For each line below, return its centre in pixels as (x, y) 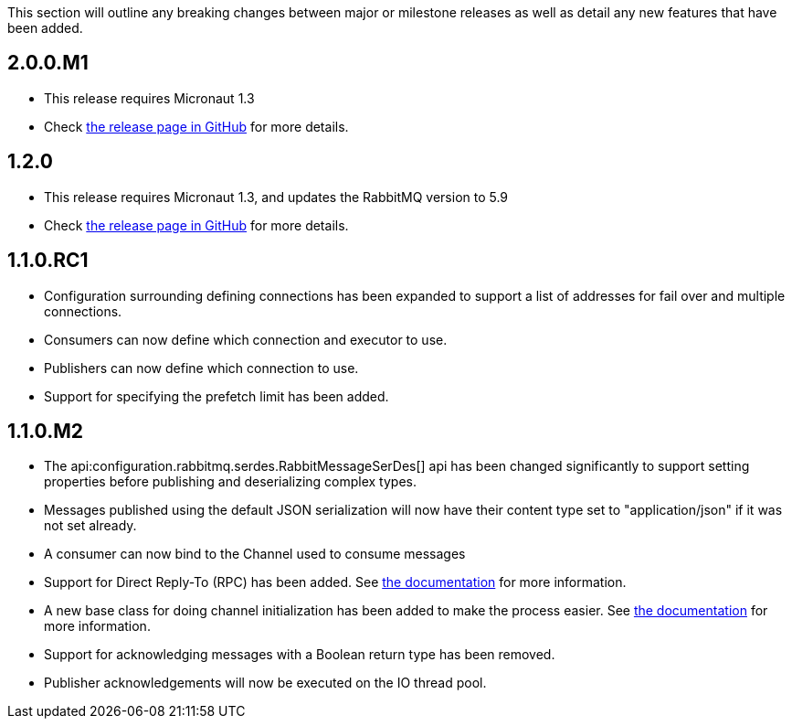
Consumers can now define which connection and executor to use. (246, 339)
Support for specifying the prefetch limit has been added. (216, 396)
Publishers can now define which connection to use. (201, 368)
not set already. (90, 526)
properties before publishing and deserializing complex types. (230, 482)
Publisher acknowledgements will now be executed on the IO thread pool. (265, 683)
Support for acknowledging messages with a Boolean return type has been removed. (300, 655)
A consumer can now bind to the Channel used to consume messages (255, 554)
